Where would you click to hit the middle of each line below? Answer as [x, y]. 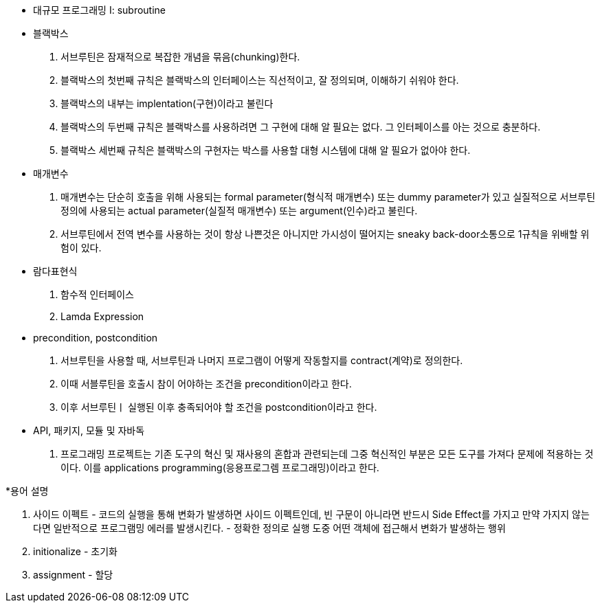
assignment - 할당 [73, 575]
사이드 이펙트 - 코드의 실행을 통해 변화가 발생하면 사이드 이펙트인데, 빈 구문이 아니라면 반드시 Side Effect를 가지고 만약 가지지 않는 [311, 514]
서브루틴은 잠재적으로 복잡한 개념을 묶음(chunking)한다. [180, 57]
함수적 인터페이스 [97, 294]
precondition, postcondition [96, 338]
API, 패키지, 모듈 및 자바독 [89, 430]
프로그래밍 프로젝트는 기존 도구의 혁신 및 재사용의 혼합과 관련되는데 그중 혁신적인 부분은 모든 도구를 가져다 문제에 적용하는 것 [327, 454]
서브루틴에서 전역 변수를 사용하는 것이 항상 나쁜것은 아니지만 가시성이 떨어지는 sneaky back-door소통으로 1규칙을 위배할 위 [325, 234]
